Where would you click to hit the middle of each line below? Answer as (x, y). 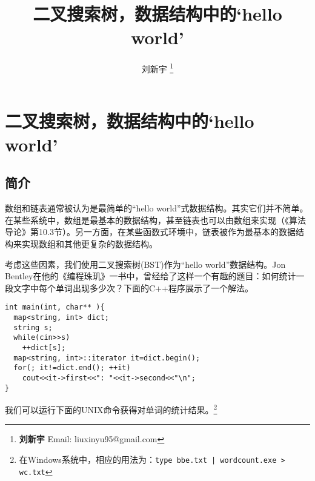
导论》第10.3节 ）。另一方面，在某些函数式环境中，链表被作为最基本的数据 (150, 232)
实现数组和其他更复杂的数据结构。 (89, 243)
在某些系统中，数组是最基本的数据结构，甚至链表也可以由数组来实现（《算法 (155, 220)
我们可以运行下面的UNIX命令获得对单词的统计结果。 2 (111, 409)
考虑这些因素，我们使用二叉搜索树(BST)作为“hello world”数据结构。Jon (145, 264)
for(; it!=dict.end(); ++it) (72, 368)
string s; (33, 327)
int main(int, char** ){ (55, 307)
